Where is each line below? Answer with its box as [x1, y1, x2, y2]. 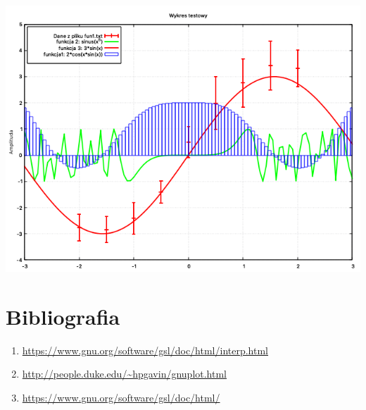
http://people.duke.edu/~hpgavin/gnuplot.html [22, 366, 227, 381]
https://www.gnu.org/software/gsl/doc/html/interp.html [22, 342, 269, 357]
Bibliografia [6, 302, 120, 330]
